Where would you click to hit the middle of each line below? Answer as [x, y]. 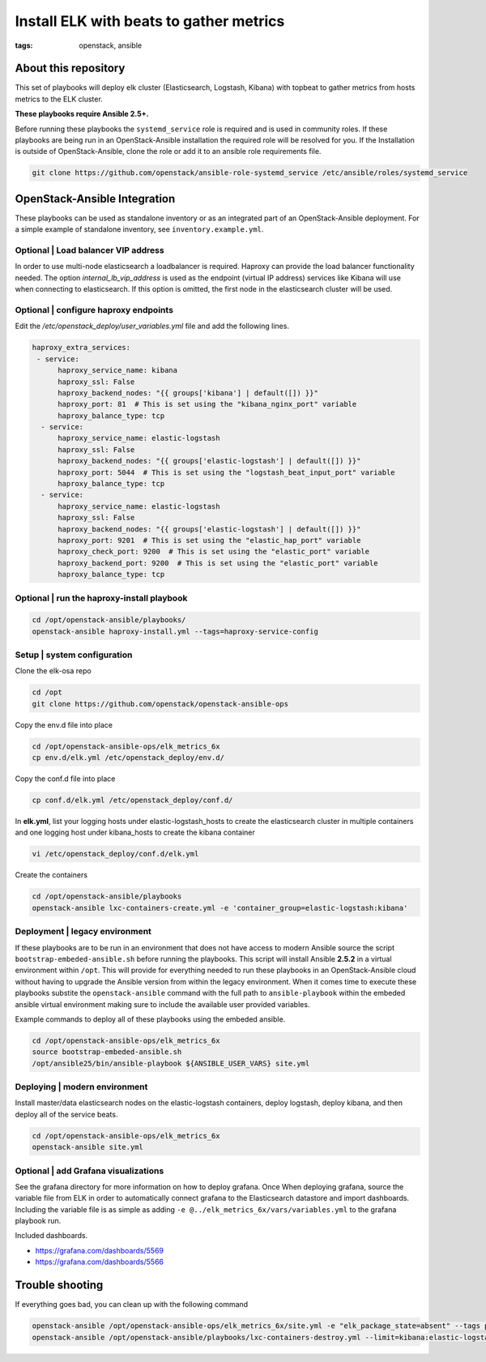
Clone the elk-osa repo [53, 671]
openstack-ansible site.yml [87, 1147]
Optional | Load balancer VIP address [90, 250]
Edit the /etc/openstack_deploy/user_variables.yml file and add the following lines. [152, 326]
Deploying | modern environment [81, 1087]
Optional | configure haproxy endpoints [94, 310]
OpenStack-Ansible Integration [95, 199]
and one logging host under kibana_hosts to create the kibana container [135, 833]
